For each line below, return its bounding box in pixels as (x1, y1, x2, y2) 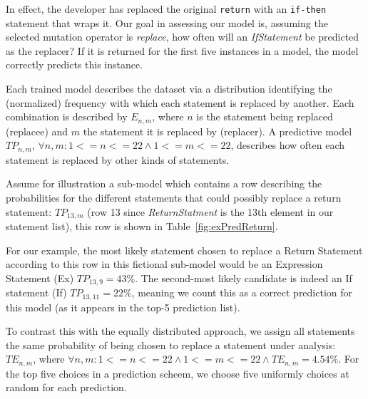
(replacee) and (6, 123, 68, 138)
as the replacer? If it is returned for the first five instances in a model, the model (6, 43, 359, 58)
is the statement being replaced (196, 109, 333, 124)
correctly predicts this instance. (6, 57, 143, 72)
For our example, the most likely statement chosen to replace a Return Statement (6, 242, 363, 257)
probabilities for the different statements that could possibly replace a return (6, 190, 342, 204)
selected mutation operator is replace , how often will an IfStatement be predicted (6, 29, 359, 44)
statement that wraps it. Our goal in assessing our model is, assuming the (6, 15, 328, 30)
